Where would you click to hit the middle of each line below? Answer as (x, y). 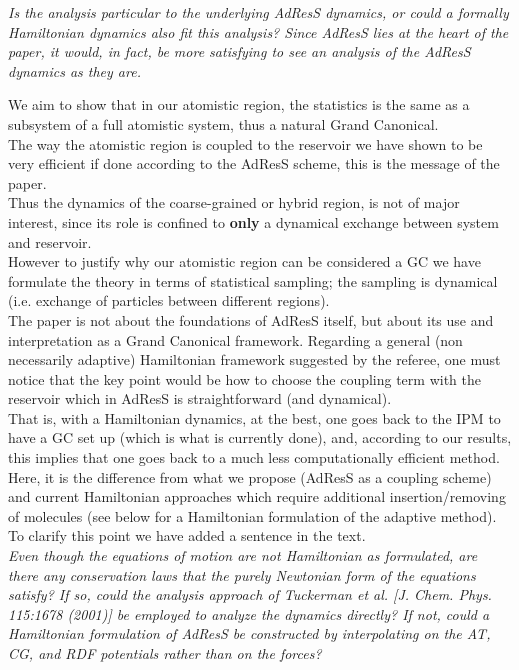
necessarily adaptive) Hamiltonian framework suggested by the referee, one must (254, 359)
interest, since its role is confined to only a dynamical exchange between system (253, 221)
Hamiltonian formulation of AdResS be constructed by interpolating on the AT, (249, 633)
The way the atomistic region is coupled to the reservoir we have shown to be (245, 143)
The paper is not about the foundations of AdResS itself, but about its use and (251, 319)
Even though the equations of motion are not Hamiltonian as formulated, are (243, 555)
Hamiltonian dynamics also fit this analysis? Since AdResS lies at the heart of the (258, 31)
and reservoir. (50, 241)
